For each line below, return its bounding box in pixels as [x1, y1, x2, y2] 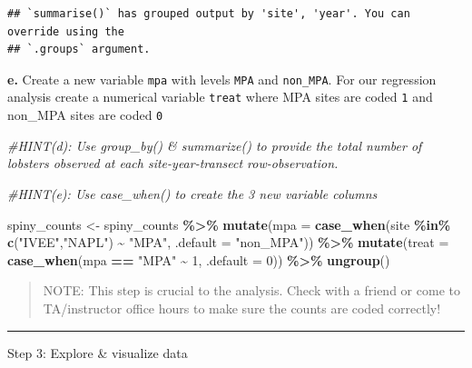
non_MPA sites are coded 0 [7, 105, 163, 124]
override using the [7, 25, 124, 38]
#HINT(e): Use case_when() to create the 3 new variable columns [7, 184, 378, 203]
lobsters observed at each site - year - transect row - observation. [7, 154, 339, 173]
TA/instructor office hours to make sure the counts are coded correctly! [43, 298, 441, 317]
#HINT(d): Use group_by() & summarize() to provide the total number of [7, 135, 422, 154]
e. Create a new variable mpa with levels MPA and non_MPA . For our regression [7, 69, 437, 88]
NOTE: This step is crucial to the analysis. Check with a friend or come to [43, 281, 460, 300]
